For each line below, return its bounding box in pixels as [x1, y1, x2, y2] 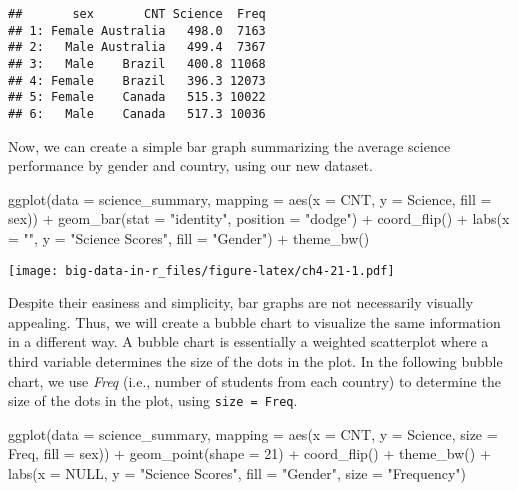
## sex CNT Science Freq [8, 7, 266, 21]
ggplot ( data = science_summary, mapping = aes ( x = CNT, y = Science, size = [8, 423, 498, 444]
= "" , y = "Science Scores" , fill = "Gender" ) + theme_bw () [8, 227, 370, 248]
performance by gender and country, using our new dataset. [8, 155, 373, 176]
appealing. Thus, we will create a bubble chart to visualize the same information [8, 311, 501, 332]
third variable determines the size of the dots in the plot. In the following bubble [8, 351, 503, 371]
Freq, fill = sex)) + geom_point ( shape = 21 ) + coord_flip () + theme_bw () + [8, 443, 491, 464]
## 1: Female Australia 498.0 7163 [8, 23, 266, 38]
